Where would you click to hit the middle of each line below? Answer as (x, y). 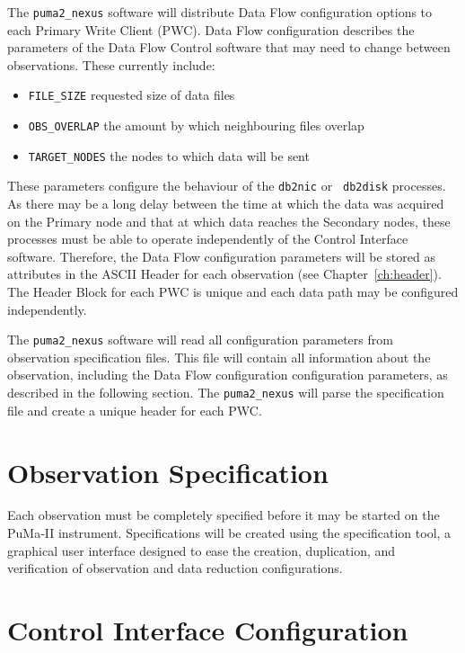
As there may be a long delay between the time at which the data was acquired (226, 204)
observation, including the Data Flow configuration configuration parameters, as (228, 375)
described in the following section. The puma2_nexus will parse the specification (226, 393)
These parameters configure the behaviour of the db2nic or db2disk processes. (227, 186)
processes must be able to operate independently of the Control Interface (208, 239)
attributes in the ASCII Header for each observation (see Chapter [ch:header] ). (224, 274)
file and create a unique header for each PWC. (135, 410)
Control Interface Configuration (208, 630)
